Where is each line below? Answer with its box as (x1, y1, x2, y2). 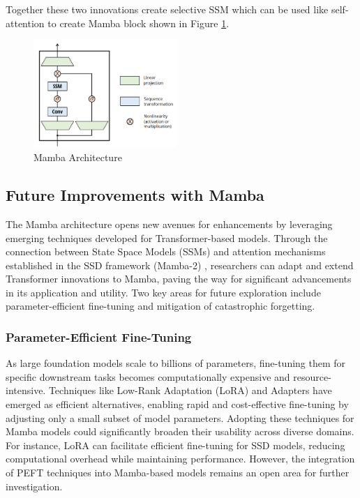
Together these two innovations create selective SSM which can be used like (6, 2, 329, 16)
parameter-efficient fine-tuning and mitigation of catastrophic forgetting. (6, 299, 315, 313)
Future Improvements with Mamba (6, 184, 264, 206)
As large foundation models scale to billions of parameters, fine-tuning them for (6, 356, 346, 370)
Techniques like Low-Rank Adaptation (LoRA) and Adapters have (48, 383, 332, 398)
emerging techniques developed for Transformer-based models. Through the (6, 230, 328, 245)
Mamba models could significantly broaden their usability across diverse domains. (6, 424, 354, 439)
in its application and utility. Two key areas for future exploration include (6, 285, 321, 299)
